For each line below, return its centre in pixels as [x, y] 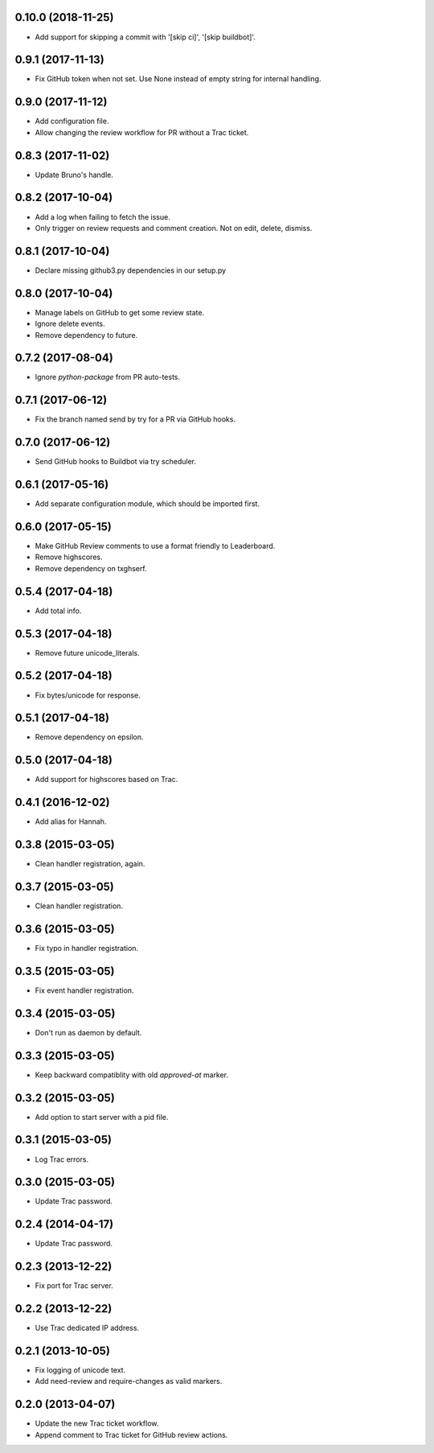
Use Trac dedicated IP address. [87, 1328]
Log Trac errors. [61, 1159]
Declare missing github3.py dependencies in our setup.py [131, 270]
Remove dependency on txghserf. [91, 568]
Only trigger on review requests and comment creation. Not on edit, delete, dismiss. [174, 228]
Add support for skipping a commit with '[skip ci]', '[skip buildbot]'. [145, 37]
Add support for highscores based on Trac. [106, 780]
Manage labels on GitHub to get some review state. [120, 312]
